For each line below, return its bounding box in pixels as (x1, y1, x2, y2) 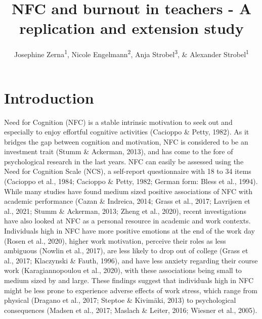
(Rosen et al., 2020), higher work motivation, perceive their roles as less (4, 235, 226, 246)
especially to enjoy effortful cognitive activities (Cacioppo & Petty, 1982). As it (4, 126, 249, 137)
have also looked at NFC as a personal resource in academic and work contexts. (4, 215, 251, 226)
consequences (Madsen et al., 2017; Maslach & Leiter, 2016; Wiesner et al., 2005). (4, 304, 257, 315)
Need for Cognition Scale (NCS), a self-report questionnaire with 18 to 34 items (4, 166, 251, 176)
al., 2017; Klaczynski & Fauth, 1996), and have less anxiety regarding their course (4, 255, 258, 265)
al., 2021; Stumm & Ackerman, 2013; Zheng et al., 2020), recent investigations (4, 205, 246, 216)
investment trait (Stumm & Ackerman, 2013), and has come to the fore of (4, 146, 233, 157)
